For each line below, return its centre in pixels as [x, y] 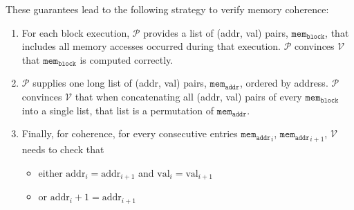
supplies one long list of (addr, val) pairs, [120, 83]
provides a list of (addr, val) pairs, [216, 32]
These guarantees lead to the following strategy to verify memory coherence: [167, 9]
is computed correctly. [127, 59]
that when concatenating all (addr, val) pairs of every [188, 96]
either [50, 173]
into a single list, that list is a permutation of [118, 110]
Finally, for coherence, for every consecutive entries [130, 133]
